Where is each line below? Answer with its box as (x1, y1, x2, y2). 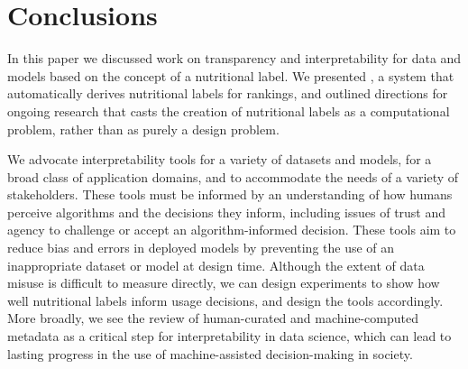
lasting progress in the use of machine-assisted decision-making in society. (7, 344, 413, 363)
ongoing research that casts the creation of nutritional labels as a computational (7, 101, 450, 120)
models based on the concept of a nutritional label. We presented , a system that (7, 66, 454, 85)
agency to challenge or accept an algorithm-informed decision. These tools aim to (7, 220, 456, 239)
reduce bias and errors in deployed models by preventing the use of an (7, 238, 395, 257)
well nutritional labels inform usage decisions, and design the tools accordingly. (7, 291, 444, 309)
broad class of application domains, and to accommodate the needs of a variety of (7, 167, 459, 186)
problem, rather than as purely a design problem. (7, 119, 280, 138)
